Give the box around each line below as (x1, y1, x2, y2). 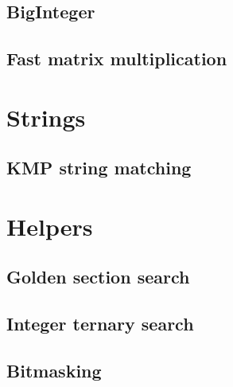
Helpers (6, 209, 93, 242)
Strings (6, 100, 86, 133)
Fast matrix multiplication (6, 46, 227, 71)
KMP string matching (6, 155, 192, 180)
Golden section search (6, 264, 190, 289)
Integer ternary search (6, 311, 194, 336)
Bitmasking (6, 358, 102, 383)
